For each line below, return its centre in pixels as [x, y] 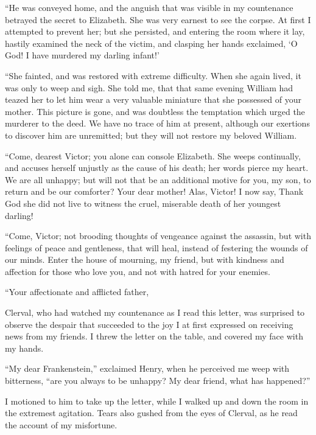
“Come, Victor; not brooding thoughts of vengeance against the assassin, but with [158, 236]
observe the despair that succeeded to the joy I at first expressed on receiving [149, 324]
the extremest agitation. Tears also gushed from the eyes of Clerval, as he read [151, 413]
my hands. [24, 348]
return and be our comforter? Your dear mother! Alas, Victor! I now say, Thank [154, 191]
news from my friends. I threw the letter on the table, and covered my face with [154, 336]
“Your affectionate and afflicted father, [77, 292]
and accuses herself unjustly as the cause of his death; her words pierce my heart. [157, 168]
